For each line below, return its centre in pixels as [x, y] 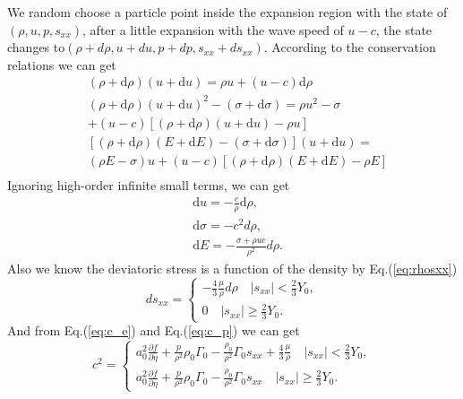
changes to [36, 47]
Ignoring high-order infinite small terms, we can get [149, 185]
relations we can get [62, 64]
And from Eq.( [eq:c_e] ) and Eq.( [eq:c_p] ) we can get [154, 330]
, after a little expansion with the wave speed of [213, 29]
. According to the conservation [350, 47]
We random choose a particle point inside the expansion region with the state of [227, 12]
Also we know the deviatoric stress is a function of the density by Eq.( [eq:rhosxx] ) [232, 268]
